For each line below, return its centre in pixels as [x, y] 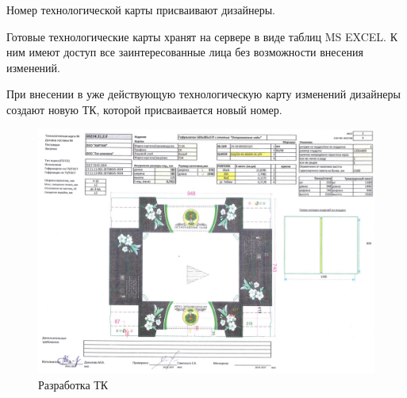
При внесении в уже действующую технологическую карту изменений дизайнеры [203, 94]
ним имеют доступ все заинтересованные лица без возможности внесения [185, 52]
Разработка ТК [73, 385]
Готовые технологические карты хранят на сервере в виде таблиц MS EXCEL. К [202, 36]
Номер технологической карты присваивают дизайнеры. [141, 10]
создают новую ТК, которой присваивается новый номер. [144, 109]
